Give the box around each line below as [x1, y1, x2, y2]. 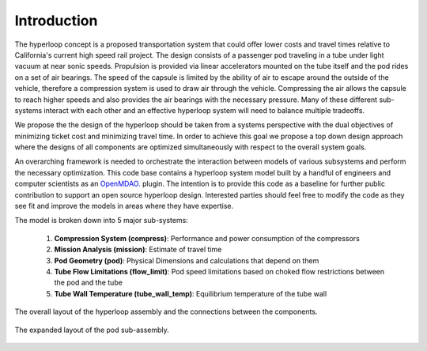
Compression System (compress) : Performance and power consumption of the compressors [54, 233, 360, 243]
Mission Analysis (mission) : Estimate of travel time [54, 245, 222, 255]
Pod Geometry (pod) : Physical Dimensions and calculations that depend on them [54, 255, 319, 265]
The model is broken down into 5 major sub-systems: [14, 216, 189, 225]
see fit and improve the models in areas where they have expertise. [14, 202, 234, 211]
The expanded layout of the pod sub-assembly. [14, 325, 169, 334]
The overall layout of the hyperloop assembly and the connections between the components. [14, 307, 318, 316]
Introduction [14, 12, 98, 29]
